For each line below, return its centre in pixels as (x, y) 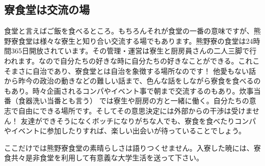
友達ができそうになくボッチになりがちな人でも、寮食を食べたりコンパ (138, 120)
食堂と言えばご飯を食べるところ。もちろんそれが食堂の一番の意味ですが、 (129, 31)
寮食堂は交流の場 (47, 9)
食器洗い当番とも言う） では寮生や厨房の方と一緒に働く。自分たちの (134, 101)
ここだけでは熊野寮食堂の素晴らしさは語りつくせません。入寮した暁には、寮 (132, 147)
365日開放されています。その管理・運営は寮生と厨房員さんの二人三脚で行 (134, 51)
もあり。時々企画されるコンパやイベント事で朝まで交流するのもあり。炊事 (129, 90)
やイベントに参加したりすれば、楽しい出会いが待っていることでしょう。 (125, 131)
